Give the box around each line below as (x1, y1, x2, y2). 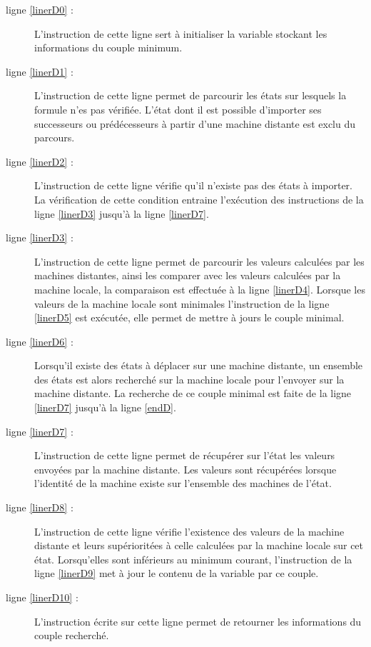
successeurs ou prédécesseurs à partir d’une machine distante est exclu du (34, 116, 356, 131)
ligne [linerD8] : (6, 500, 73, 515)
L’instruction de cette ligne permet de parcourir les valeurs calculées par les (34, 254, 365, 269)
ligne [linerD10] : (6, 590, 78, 604)
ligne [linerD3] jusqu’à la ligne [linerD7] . (34, 206, 209, 221)
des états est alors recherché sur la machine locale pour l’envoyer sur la (34, 371, 345, 386)
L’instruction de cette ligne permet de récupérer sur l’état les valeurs (34, 448, 335, 463)
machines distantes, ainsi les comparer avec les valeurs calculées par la (34, 268, 341, 283)
